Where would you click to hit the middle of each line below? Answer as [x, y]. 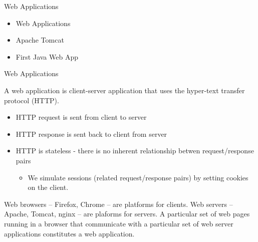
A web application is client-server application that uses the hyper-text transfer [124, 90]
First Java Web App [47, 56]
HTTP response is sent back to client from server [91, 134]
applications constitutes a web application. [69, 233]
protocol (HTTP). [32, 100]
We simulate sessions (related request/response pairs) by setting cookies [138, 177]
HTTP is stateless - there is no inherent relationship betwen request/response [135, 151]
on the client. [48, 187]
